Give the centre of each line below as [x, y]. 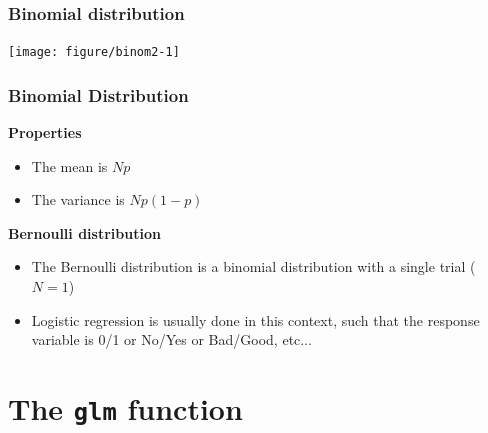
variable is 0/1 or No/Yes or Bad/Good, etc [166, 339]
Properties [45, 132]
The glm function [125, 408]
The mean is [69, 165]
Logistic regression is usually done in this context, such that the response [255, 319]
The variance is [78, 199]
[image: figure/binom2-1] [94, 52]
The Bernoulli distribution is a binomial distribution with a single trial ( [253, 266]
